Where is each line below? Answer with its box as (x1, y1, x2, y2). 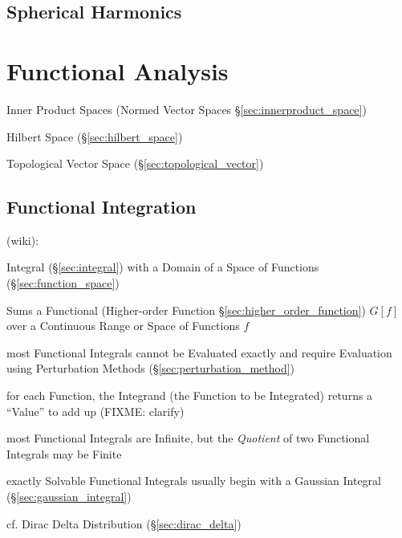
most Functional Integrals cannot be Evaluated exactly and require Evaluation (6, 344, 392, 361)
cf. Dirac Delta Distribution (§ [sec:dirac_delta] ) (6, 515, 242, 532)
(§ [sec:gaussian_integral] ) (6, 488, 132, 505)
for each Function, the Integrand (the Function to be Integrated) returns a (6, 387, 373, 404)
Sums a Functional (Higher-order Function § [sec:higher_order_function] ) (6, 301, 366, 318)
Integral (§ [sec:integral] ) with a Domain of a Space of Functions (6, 259, 319, 275)
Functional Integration (6, 194, 197, 219)
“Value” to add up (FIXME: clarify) (6, 402, 185, 419)
